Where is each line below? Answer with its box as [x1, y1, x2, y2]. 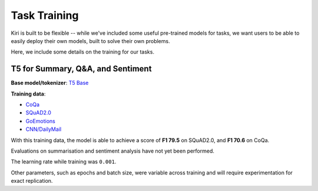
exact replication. [11, 177, 53, 185]
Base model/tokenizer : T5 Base [11, 80, 89, 87]
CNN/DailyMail [25, 126, 62, 133]
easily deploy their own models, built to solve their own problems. [11, 37, 170, 44]
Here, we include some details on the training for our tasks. [11, 48, 154, 55]
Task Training [11, 9, 79, 22]
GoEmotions [25, 117, 55, 124]
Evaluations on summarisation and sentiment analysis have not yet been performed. [11, 147, 215, 154]
